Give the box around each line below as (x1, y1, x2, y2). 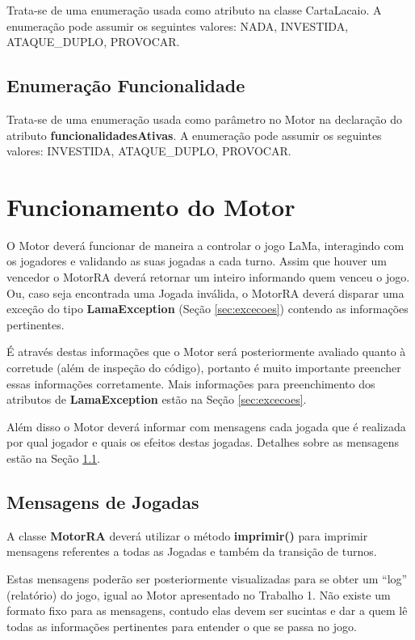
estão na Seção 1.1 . (6, 450, 100, 467)
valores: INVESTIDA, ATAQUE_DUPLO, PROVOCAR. (6, 142, 291, 159)
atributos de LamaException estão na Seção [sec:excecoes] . (6, 391, 307, 408)
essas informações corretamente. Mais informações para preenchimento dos (6, 375, 375, 392)
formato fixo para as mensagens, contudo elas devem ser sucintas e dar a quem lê (6, 602, 408, 619)
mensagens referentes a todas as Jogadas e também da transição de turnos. (6, 543, 377, 560)
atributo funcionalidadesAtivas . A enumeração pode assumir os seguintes (6, 126, 382, 143)
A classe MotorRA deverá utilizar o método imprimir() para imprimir (6, 527, 368, 544)
